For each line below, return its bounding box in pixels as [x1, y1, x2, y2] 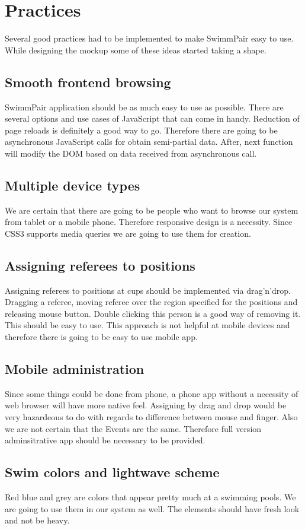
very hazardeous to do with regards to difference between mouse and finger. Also [5, 411, 298, 423]
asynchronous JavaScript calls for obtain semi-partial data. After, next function [5, 135, 293, 148]
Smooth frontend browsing [5, 72, 171, 91]
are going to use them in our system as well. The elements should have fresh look [5, 502, 300, 515]
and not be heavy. [5, 514, 70, 526]
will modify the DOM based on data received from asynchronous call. [5, 147, 257, 159]
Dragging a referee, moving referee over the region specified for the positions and [5, 296, 298, 308]
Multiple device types [5, 176, 140, 194]
